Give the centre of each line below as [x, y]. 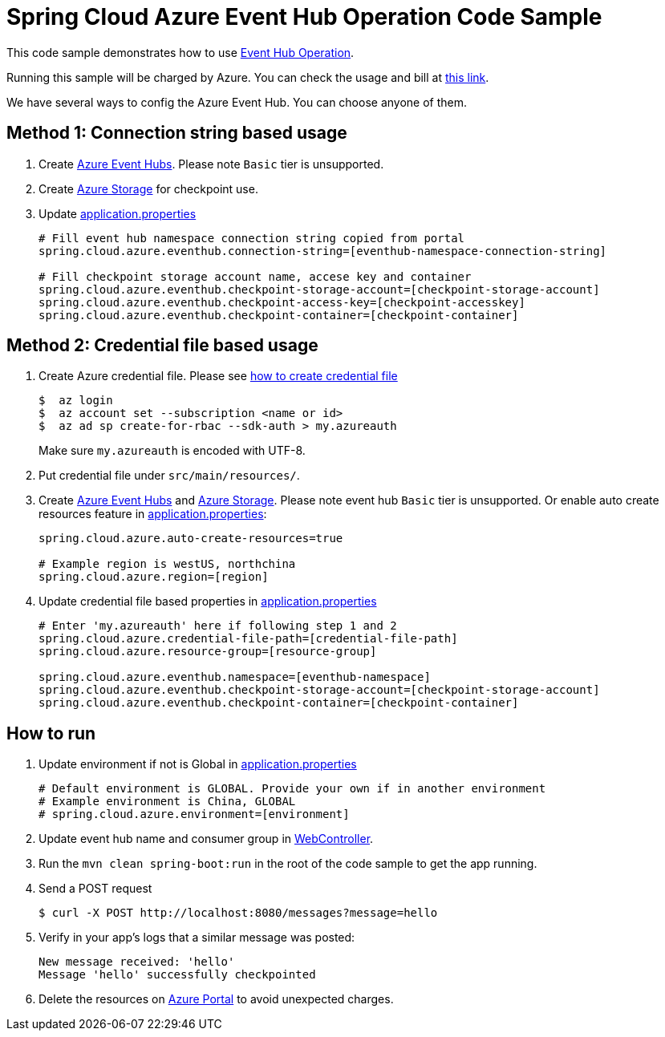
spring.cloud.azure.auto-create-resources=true [191, 539]
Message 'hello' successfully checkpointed [177, 975]
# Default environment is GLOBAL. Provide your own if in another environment [292, 789]
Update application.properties [118, 213]
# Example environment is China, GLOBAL [167, 802]
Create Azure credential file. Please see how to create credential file [218, 376]
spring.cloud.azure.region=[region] [154, 577]
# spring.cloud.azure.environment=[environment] [194, 814]
